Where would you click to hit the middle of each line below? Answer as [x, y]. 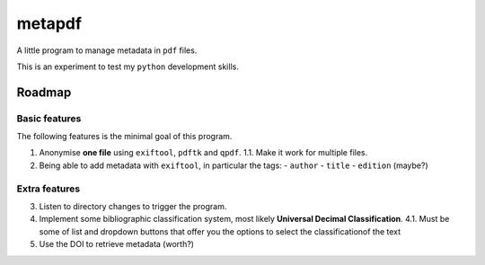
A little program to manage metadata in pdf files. [107, 50]
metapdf [49, 23]
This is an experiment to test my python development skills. [128, 66]
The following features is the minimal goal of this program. [124, 137]
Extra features [48, 189]
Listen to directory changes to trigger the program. [133, 207]
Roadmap [44, 92]
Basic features [49, 119]
